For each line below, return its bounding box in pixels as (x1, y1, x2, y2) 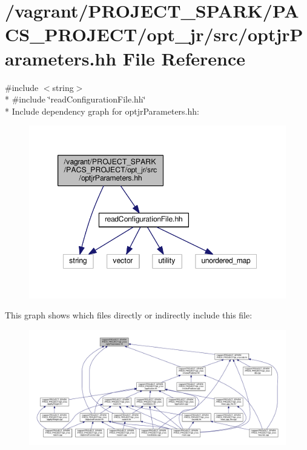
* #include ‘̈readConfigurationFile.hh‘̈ (5, 93, 146, 106)
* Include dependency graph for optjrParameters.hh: (5, 104, 199, 117)
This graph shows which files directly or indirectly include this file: (5, 309, 253, 321)
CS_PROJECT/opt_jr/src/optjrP (5, 22, 303, 47)
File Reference (122, 45, 245, 70)
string (52, 81, 74, 93)
